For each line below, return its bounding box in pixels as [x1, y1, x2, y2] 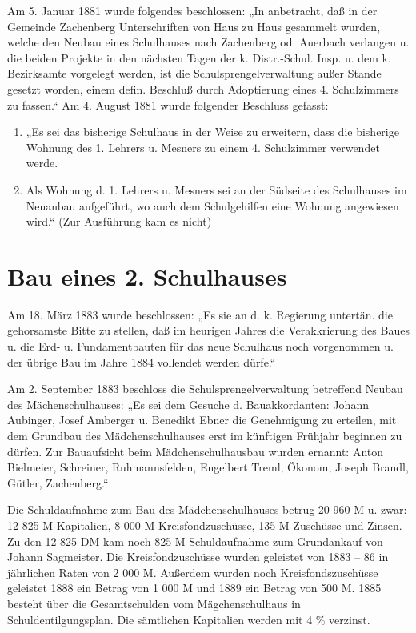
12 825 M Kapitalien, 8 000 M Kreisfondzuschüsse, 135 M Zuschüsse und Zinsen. [7, 516, 402, 533]
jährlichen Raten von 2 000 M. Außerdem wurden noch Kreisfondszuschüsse [7, 563, 378, 580]
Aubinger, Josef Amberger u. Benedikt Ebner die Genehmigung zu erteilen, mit [7, 411, 397, 428]
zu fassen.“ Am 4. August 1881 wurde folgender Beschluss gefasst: [7, 96, 329, 113]
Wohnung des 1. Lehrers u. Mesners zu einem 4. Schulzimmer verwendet [26, 138, 380, 155]
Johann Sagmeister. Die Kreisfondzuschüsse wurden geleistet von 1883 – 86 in [7, 548, 389, 565]
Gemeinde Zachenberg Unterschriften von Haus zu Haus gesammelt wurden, [7, 18, 381, 34]
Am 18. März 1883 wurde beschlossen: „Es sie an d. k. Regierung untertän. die [7, 306, 393, 323]
